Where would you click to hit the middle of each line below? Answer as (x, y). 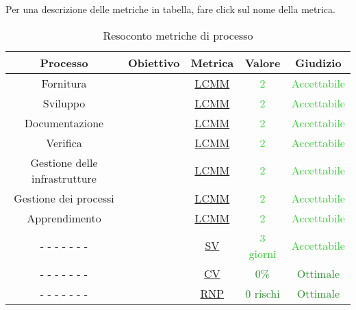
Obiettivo (154, 62)
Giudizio (318, 62)
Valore (263, 62)
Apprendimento (64, 218)
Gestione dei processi (64, 198)
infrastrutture (64, 178)
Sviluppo (64, 103)
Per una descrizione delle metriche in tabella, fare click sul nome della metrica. (170, 9)
